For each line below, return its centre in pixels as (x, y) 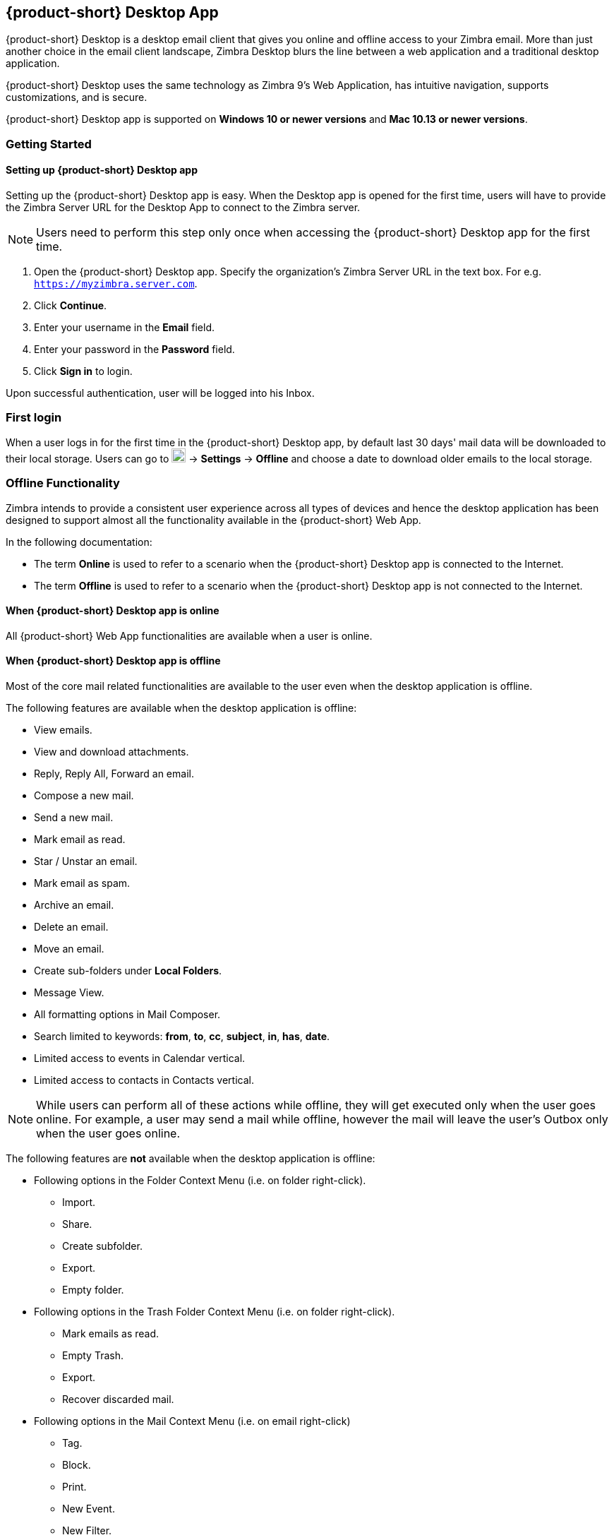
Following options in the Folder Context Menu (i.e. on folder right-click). (200, 1180)
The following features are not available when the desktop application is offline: (191, 1158)
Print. (74, 1486)
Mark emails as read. (111, 1333)
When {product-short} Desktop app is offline (113, 661)
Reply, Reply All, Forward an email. (114, 773)
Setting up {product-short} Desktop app (102, 170)
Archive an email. (74, 905)
